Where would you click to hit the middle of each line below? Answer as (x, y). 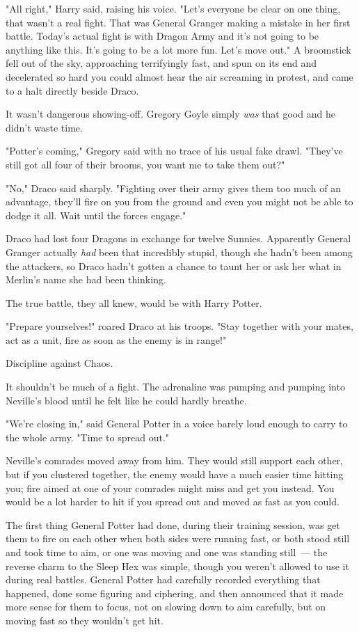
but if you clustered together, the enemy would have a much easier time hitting (175, 474)
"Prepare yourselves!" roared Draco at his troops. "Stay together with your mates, (179, 326)
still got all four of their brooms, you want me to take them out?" (145, 164)
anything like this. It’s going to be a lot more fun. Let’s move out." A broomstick (178, 49)
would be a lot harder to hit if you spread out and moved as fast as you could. (173, 501)
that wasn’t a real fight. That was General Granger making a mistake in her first (178, 22)
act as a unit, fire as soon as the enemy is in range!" (116, 339)
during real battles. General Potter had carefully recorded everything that (163, 579)
